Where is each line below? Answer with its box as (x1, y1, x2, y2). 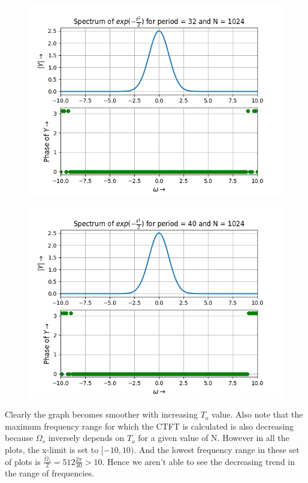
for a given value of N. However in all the (138, 431, 289, 444)
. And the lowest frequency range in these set (134, 443, 300, 455)
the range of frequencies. (5, 467, 95, 479)
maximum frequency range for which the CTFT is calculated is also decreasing (5, 419, 294, 432)
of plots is (5, 455, 41, 467)
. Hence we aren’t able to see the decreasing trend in (102, 455, 295, 467)
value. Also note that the (212, 408, 303, 421)
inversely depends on (48, 431, 125, 444)
